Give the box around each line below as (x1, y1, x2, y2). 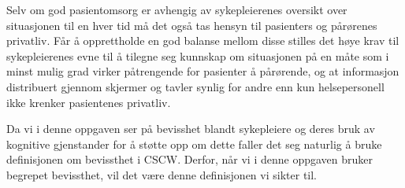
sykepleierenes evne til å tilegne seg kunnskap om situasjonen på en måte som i (6, 47, 389, 64)
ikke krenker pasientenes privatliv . (6, 94, 171, 110)
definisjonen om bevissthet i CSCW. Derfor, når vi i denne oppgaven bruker (6, 151, 373, 168)
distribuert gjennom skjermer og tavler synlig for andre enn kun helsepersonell (6, 78, 385, 94)
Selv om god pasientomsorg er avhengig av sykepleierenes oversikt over (6, 2, 347, 17)
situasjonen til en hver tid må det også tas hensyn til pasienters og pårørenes (6, 17, 377, 33)
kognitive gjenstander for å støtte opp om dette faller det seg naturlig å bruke (6, 135, 382, 152)
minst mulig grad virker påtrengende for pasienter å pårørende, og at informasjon (6, 63, 399, 79)
